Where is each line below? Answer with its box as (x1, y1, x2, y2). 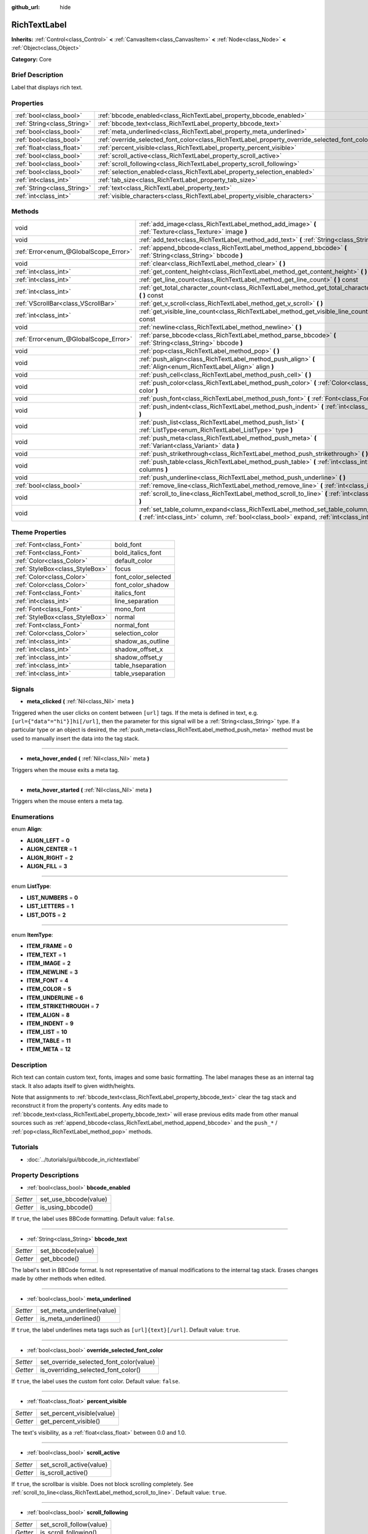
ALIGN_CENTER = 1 (26, 846, 77, 853)
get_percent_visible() (40, 1417, 101, 1425)
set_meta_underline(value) (40, 1306, 117, 1315)
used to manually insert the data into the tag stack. (11, 734, 140, 742)
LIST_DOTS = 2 (26, 911, 66, 919)
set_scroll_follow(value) (40, 1520, 108, 1528)
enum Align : (11, 825, 43, 833)
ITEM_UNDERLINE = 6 (26, 994, 84, 1001)
